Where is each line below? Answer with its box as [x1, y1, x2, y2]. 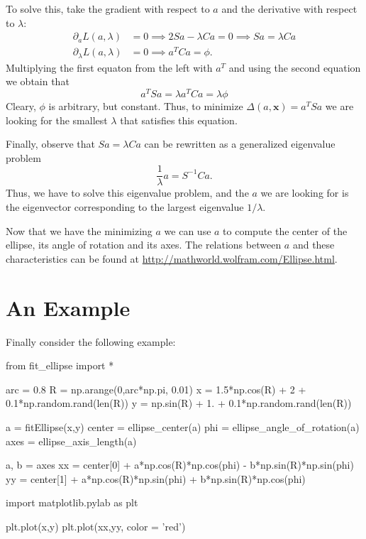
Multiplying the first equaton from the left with [6, 60, 213, 75]
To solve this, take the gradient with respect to [6, 1, 210, 16]
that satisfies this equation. [120, 112, 238, 127]
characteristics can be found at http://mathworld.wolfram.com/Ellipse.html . [6, 251, 338, 266]
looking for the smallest [6, 112, 108, 127]
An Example [6, 293, 131, 322]
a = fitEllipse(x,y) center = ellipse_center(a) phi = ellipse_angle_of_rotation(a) [6, 419, 360, 434]
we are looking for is [260, 185, 349, 200]
